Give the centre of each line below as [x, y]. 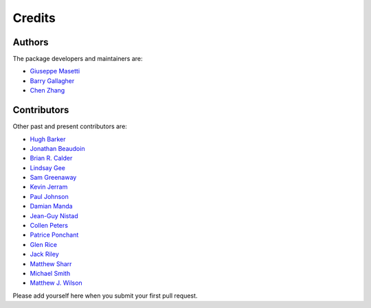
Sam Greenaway [53, 178]
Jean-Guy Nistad [54, 215]
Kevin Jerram [49, 187]
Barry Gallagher [52, 81]
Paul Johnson [49, 196]
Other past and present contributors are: [70, 126]
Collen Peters [49, 226]
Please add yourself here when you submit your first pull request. [105, 296]
